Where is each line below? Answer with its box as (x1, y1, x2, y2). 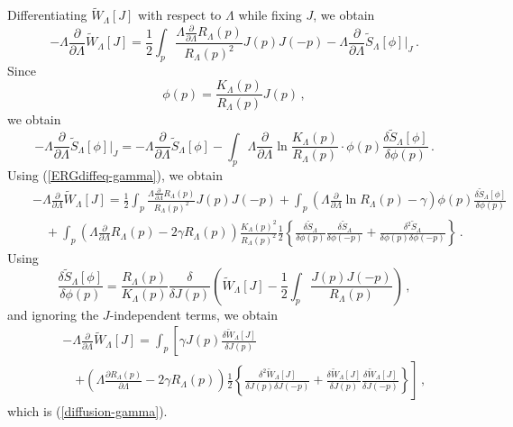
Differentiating (7, 5, 87, 24)
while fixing (238, 5, 302, 24)
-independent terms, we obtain (109, 304, 279, 323)
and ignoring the (7, 304, 99, 323)
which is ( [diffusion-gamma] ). (7, 402, 168, 421)
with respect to (138, 5, 222, 24)
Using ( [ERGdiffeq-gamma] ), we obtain (7, 165, 223, 184)
